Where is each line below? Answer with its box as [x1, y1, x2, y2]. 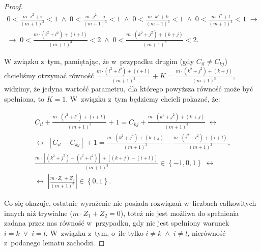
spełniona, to [4, 93, 45, 104]
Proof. [4, 1, 23, 11]
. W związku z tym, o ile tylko [45, 227, 143, 238]
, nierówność [187, 227, 226, 238]
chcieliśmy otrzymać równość [4, 70, 94, 81]
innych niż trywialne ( [4, 207, 73, 218]
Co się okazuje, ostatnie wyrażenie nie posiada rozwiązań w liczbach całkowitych [4, 198, 256, 208]
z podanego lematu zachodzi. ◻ [4, 237, 105, 248]
